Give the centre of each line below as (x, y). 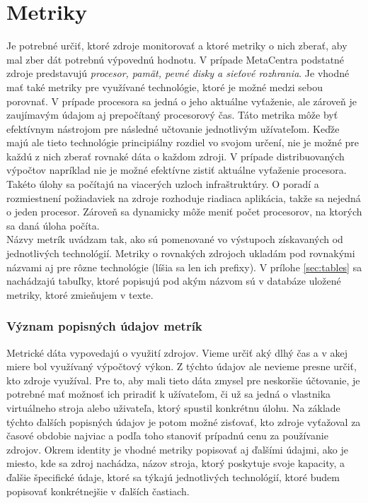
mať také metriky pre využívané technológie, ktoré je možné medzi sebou (165, 87)
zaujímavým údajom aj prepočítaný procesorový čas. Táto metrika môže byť (172, 115)
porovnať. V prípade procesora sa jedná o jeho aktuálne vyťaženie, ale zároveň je (182, 101)
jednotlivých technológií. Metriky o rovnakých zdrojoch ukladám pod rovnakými (181, 253)
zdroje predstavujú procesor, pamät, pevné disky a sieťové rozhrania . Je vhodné (178, 73)
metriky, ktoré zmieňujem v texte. (80, 294)
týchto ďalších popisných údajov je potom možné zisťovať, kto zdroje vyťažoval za (184, 421)
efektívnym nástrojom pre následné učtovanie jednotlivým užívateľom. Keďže (173, 128)
